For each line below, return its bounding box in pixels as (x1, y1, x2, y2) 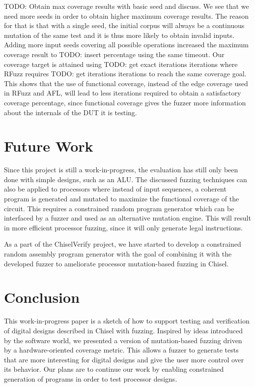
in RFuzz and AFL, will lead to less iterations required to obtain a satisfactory (4, 88, 241, 98)
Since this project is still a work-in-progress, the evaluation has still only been (4, 164, 238, 175)
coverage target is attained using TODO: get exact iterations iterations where (4, 59, 238, 69)
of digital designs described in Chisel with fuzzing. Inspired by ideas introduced (4, 325, 243, 335)
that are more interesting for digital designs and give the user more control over (4, 354, 244, 364)
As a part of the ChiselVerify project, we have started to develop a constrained (4, 239, 241, 249)
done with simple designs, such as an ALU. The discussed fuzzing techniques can (4, 174, 247, 184)
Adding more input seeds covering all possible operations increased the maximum (4, 39, 249, 50)
